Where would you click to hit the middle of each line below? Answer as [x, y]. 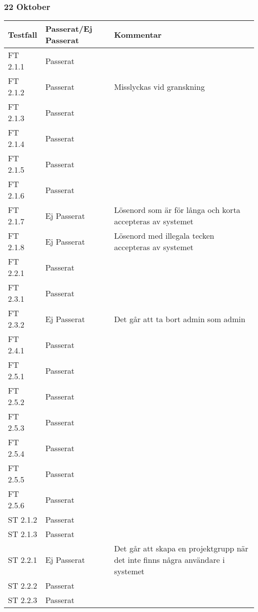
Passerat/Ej [69, 29]
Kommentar [138, 34]
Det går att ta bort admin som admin [180, 319]
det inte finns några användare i [169, 560]
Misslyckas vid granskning [160, 86]
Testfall [23, 34]
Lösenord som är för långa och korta [177, 210]
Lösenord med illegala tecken [164, 236]
